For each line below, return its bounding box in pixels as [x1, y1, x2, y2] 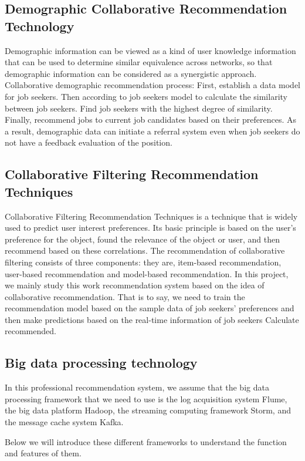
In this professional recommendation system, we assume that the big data [5, 381, 269, 393]
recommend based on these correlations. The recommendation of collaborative [5, 244, 285, 257]
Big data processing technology [5, 354, 198, 372]
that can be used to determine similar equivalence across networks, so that [5, 56, 273, 68]
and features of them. [5, 447, 82, 459]
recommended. [5, 325, 56, 337]
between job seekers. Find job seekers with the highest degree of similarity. [5, 102, 273, 114]
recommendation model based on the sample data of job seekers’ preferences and [5, 302, 294, 314]
